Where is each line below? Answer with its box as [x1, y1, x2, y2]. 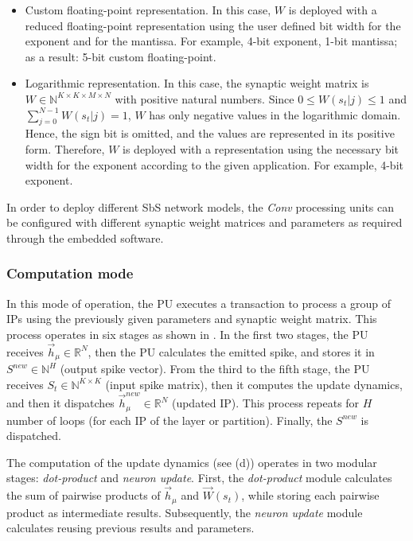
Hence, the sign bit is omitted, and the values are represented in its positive [25, 125, 395, 142]
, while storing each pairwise [241, 487, 380, 504]
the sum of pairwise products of [6, 487, 161, 504]
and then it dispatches [6, 395, 115, 411]
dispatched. [6, 427, 61, 444]
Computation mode [6, 263, 134, 283]
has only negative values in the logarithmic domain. [149, 106, 401, 123]
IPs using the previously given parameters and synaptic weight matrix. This [6, 310, 377, 327]
